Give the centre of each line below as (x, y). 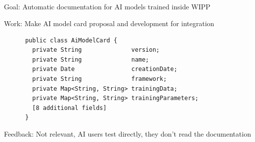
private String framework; (100, 79)
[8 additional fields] (69, 108)
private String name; (91, 59)
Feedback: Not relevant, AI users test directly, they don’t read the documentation (127, 133)
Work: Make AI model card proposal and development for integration (109, 23)
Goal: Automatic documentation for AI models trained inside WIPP (107, 7)
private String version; (96, 50)
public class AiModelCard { (71, 40)
